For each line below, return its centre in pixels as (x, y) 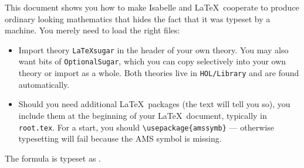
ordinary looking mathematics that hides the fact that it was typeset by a (138, 18)
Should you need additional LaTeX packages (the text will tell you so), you (154, 104)
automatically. (44, 84)
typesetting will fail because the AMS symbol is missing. (120, 138)
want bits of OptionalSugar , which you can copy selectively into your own (152, 61)
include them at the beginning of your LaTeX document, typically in (143, 115)
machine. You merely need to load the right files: (92, 30)
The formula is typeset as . (53, 158)
